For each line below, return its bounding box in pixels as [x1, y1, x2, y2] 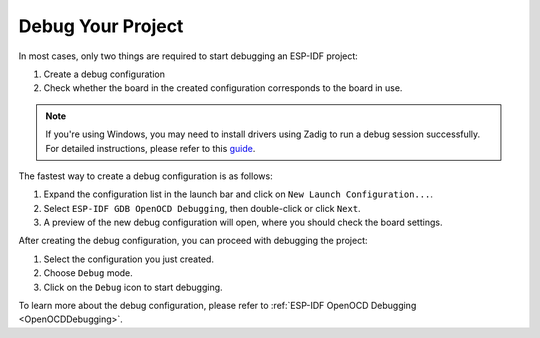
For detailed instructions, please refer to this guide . [45, 142, 256, 154]
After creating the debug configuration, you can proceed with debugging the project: [18, 235, 369, 247]
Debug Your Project [18, 15, 184, 37]
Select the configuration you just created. [43, 253, 215, 265]
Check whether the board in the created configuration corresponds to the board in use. [43, 82, 403, 94]
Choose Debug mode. [43, 267, 134, 279]
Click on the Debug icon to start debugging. [43, 281, 224, 293]
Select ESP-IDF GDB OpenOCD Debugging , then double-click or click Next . [43, 202, 361, 214]
